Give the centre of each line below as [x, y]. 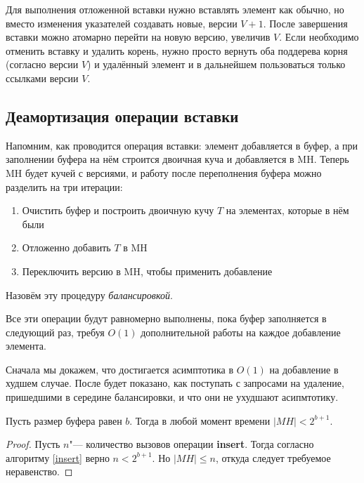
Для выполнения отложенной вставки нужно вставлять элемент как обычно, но [175, 9]
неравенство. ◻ [39, 471]
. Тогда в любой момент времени [200, 420]
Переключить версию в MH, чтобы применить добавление [147, 271]
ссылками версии [42, 78]
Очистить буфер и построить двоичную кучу [118, 210]
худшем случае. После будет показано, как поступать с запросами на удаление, [175, 383]
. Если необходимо [319, 37]
